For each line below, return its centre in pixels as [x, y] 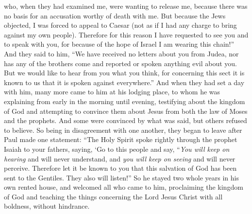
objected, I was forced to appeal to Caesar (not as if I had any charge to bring [120, 25]
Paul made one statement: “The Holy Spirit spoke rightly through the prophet [121, 139]
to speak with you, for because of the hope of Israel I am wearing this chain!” [119, 44]
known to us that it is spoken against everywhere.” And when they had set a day [124, 82]
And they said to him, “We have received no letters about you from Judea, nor [121, 53]
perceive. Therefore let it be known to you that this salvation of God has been [120, 168]
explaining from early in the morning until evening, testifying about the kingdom [125, 101]
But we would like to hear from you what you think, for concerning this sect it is [124, 73]
